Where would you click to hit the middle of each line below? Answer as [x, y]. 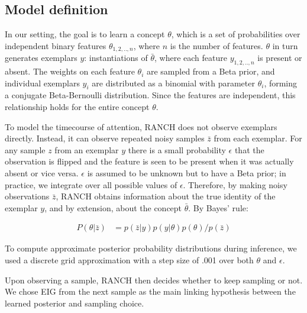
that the [249, 149]
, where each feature [191, 58]
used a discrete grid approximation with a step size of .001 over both [129, 260]
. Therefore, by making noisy [235, 184]
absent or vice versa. [42, 173]
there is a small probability [177, 149]
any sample [25, 149]
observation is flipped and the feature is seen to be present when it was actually [149, 161]
